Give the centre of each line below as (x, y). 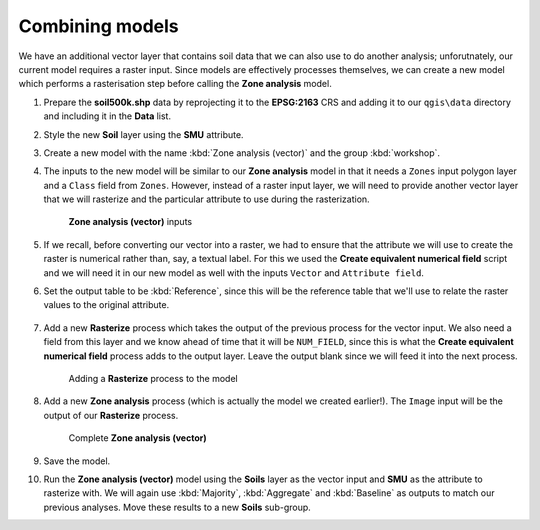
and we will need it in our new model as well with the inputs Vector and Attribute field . (234, 272)
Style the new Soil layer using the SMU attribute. (143, 134)
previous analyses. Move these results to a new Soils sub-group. (177, 507)
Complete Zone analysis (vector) (137, 438)
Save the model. (77, 461)
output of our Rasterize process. (111, 415)
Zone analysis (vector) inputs (130, 222)
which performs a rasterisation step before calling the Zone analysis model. (175, 84)
